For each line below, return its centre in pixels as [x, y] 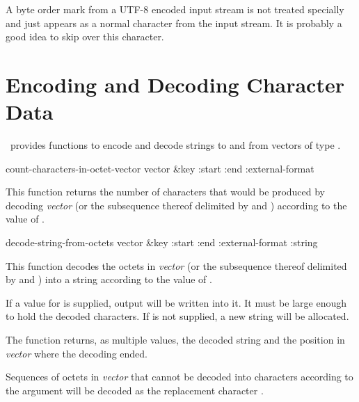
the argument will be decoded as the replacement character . [135, 390]
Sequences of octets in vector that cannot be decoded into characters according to [179, 377]
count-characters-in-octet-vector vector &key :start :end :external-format [160, 168]
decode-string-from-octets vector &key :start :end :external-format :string [162, 242]
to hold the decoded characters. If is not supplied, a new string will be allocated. [177, 316]
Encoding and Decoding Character [175, 84]
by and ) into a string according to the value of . [109, 279]
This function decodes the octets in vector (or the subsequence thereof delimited [176, 265]
